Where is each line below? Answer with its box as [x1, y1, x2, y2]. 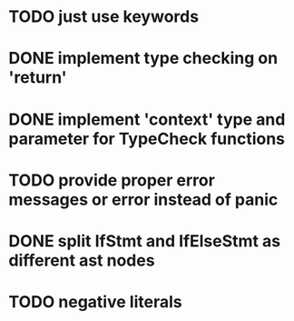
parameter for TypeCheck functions [8, 128, 286, 149]
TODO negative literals [8, 292, 182, 313]
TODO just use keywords [8, 6, 200, 27]
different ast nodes [8, 250, 155, 270]
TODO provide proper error [8, 170, 215, 190]
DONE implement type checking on [8, 48, 279, 69]
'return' [8, 67, 67, 88]
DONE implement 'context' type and [8, 109, 286, 129]
